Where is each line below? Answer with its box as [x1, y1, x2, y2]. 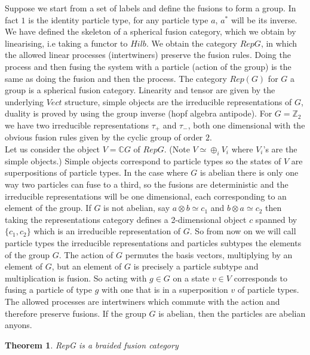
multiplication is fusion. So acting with [5, 271, 147, 284]
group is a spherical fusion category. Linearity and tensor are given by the [5, 84, 275, 96]
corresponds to [234, 271, 287, 284]
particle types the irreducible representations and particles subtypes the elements [5, 236, 302, 249]
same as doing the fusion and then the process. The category [5, 72, 227, 84]
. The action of [59, 248, 113, 261]
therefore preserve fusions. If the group [5, 307, 146, 319]
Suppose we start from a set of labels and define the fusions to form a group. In [5, 2, 296, 14]
